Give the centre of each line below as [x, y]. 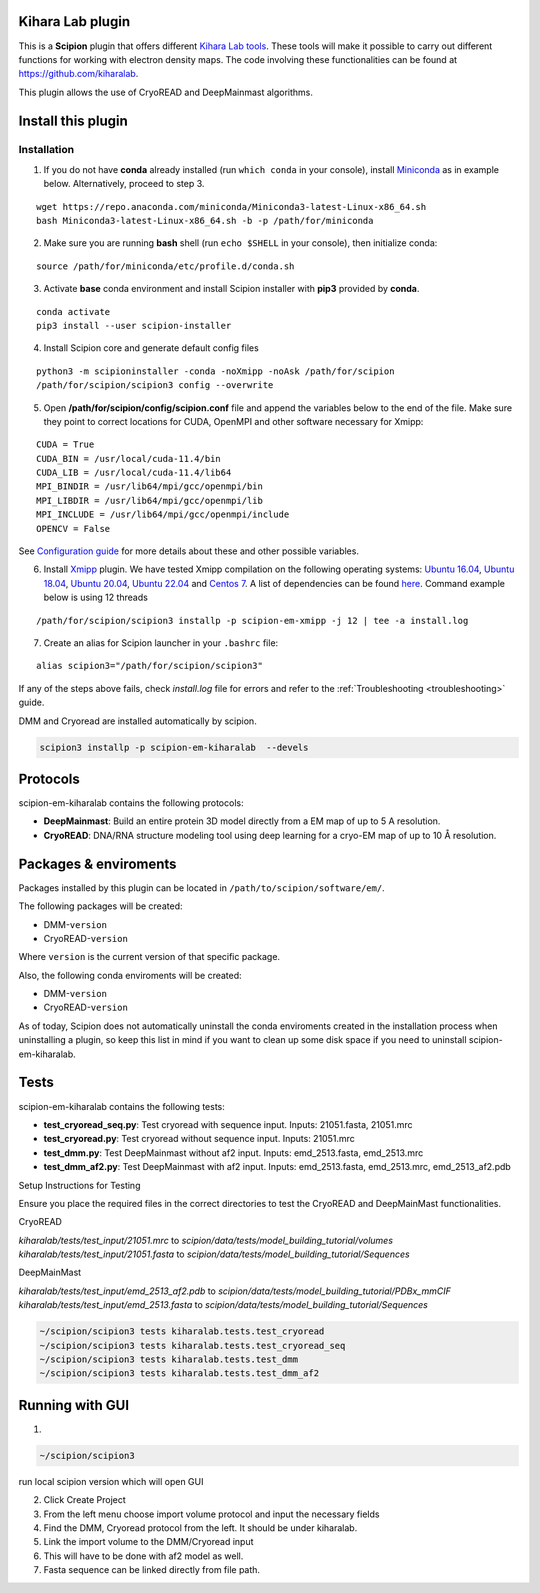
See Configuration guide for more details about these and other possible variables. [189, 551]
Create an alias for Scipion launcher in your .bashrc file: [161, 643]
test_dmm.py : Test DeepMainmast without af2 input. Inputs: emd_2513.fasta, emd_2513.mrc [233, 1152]
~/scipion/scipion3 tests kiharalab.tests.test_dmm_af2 [179, 1373]
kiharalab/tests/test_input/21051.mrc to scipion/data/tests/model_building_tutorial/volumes [206, 1240]
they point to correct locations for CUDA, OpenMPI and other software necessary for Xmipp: [233, 421]
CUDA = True [65, 444]
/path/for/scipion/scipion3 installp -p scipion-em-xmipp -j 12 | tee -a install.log [252, 620]
